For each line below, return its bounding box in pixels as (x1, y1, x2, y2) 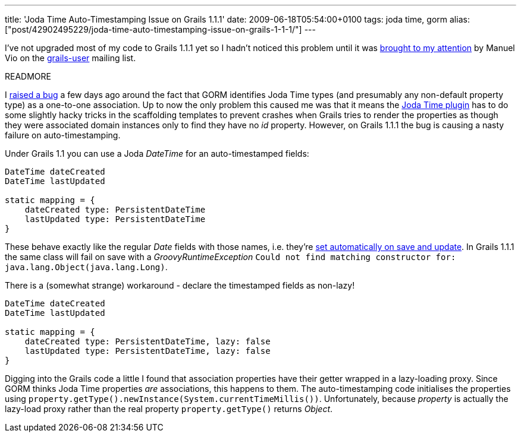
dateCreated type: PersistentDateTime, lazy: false (24, 337, 271, 346)
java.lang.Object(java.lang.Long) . (5, 262, 168, 272)
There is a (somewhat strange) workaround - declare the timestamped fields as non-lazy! (5, 280, 355, 290)
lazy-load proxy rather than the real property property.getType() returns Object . (5, 404, 333, 414)
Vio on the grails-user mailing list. (5, 53, 136, 63)
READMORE (5, 71, 51, 81)
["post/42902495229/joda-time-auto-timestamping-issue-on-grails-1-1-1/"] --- (5, 24, 316, 34)
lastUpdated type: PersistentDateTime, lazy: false (24, 346, 271, 356)
